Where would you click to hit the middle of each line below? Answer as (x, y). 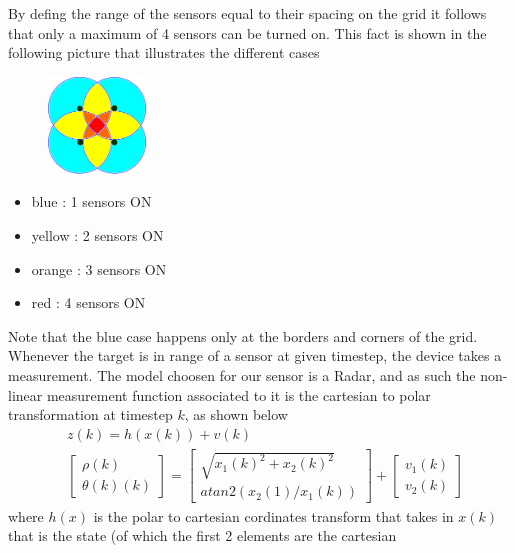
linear (25, 394)
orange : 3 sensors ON (99, 268)
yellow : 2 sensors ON (97, 235)
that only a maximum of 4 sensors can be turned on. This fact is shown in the (247, 32)
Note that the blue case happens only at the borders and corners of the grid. (243, 335)
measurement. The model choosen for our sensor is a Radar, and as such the (242, 375)
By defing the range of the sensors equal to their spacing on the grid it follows (247, 13)
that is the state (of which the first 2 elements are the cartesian (202, 535)
